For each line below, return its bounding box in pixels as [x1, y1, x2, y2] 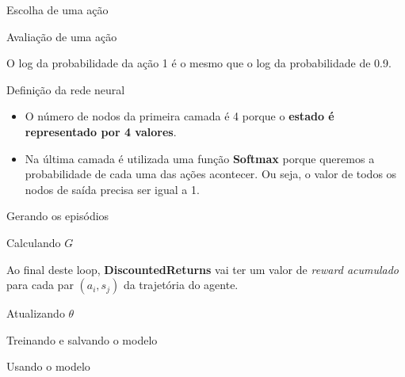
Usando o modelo [6, 358, 90, 375]
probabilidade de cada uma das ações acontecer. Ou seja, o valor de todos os [25, 166, 397, 182]
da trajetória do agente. [123, 276, 239, 293]
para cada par [6, 276, 74, 293]
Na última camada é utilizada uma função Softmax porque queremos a [25, 150, 375, 166]
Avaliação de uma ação [6, 28, 117, 44]
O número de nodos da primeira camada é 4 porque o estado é [25, 108, 334, 124]
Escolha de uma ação [6, 2, 109, 17]
